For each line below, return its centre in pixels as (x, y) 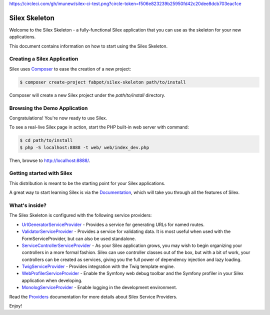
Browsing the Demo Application (48, 108)
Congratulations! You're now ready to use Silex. (58, 118)
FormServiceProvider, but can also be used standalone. (79, 238)
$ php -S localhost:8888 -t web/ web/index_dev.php (84, 147)
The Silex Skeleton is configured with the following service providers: (80, 215)
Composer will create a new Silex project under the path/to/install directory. (87, 95)
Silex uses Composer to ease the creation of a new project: (70, 69)
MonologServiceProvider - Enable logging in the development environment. (99, 287)
